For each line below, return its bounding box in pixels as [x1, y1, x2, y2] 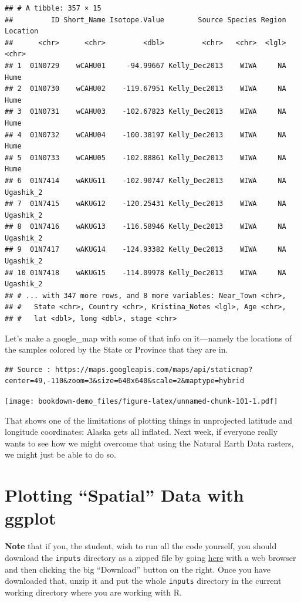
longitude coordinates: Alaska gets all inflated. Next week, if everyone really [5, 425, 278, 438]
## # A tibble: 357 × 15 [5, 4, 102, 12]
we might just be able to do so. [5, 448, 116, 461]
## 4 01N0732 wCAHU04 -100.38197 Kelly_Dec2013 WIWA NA [5, 130, 286, 139]
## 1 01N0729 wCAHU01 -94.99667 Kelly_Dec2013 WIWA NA [5, 61, 286, 70]
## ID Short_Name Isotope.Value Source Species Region [5, 15, 286, 24]
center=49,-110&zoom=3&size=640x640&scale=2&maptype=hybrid [5, 377, 245, 385]
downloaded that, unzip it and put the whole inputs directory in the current [5, 574, 282, 587]
